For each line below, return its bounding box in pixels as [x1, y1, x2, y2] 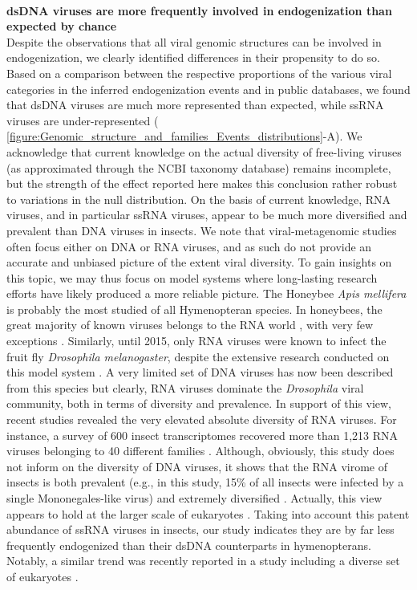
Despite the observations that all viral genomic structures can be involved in [6, 33, 382, 50]
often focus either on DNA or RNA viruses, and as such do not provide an [6, 238, 372, 254]
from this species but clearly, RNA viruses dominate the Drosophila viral [6, 379, 364, 396]
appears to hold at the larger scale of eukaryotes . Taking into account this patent [6, 505, 410, 522]
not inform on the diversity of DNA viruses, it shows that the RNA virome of [6, 458, 387, 474]
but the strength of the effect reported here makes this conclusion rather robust [6, 175, 398, 192]
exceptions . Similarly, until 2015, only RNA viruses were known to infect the [6, 332, 387, 349]
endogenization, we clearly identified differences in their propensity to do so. [6, 49, 380, 66]
